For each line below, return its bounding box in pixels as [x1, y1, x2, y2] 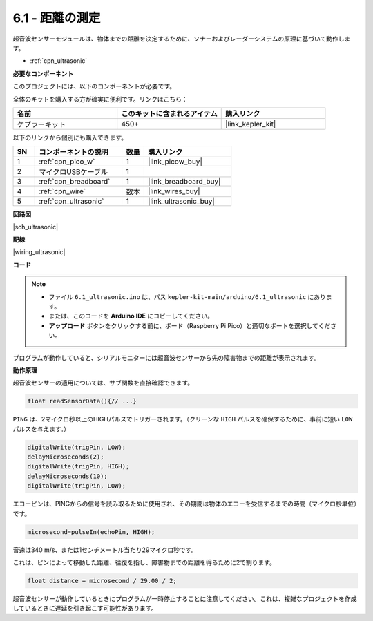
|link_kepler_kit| [224, 119, 276, 128]
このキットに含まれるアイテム [121, 108, 218, 118]
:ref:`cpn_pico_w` [39, 157, 95, 166]
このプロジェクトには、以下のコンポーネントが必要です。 [12, 82, 176, 90]
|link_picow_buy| [147, 157, 203, 166]
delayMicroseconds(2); [27, 453, 104, 461]
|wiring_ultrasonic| [12, 248, 66, 256]
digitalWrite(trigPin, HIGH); [27, 463, 130, 470]
